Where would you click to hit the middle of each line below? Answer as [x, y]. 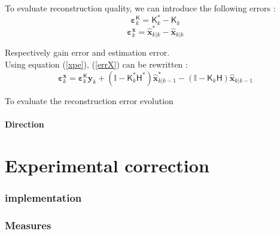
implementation [43, 197]
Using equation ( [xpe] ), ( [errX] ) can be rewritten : [96, 64]
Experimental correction [107, 165]
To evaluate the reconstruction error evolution [89, 100]
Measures [28, 225]
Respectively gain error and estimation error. [87, 52]
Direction [25, 124]
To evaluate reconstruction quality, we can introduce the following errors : [140, 8]
